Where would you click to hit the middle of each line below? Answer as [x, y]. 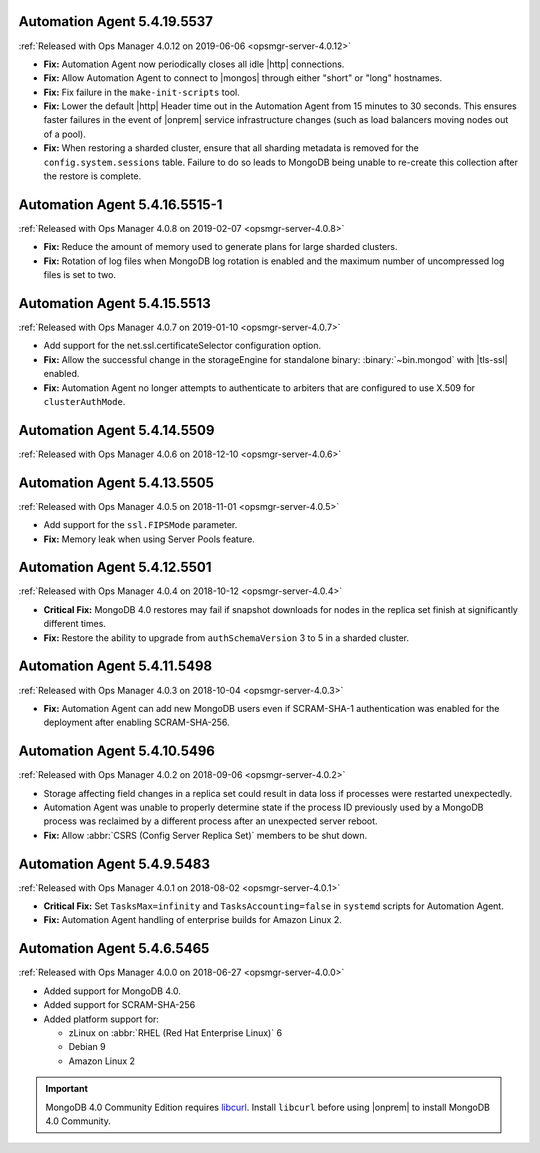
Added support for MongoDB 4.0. [112, 991]
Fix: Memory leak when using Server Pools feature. [149, 539]
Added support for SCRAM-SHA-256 [119, 1005]
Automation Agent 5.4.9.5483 [114, 863]
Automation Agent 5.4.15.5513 [114, 303]
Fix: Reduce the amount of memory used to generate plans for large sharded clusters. [221, 247]
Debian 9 [87, 1047]
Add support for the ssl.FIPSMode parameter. [140, 525]
